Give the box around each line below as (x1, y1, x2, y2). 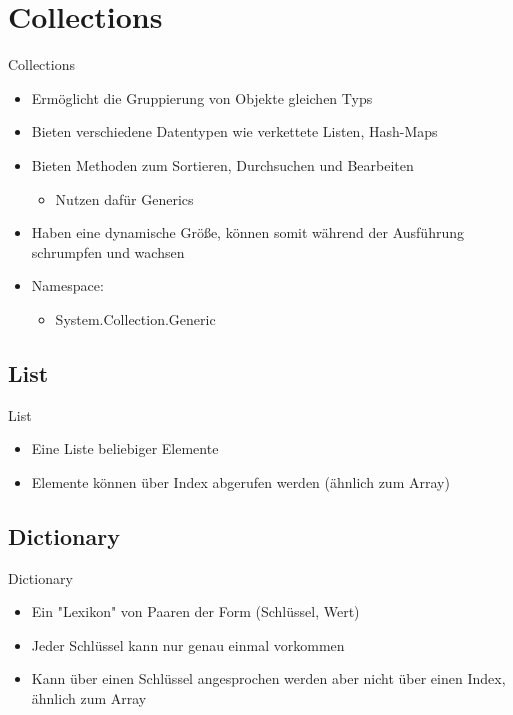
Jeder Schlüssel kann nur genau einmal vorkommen (31, 634, 345, 655)
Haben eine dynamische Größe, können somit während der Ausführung (31, 222, 464, 243)
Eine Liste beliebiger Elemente (31, 438, 219, 459)
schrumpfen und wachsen (31, 241, 185, 262)
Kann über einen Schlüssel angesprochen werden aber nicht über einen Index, (31, 668, 506, 689)
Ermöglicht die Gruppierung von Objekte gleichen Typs (31, 87, 373, 108)
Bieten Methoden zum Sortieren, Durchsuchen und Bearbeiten (31, 154, 414, 175)
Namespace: (31, 275, 104, 296)
